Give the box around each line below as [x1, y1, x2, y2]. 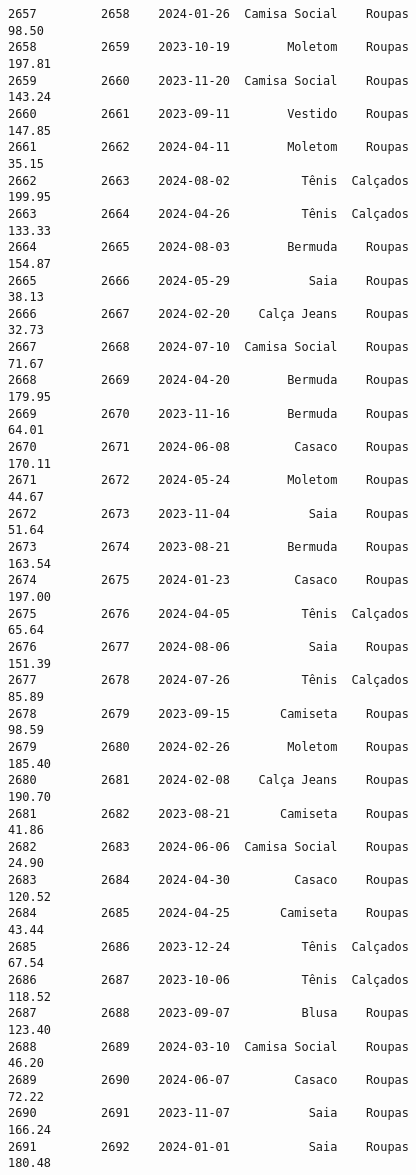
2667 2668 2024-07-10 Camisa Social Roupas [8, 340, 409, 355]
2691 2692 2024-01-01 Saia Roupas [8, 1139, 409, 1154]
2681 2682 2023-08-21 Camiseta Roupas [8, 806, 409, 821]
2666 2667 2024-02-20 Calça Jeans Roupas [8, 306, 409, 321]
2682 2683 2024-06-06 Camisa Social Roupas [8, 839, 409, 854]
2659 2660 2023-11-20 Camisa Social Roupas [8, 73, 409, 88]
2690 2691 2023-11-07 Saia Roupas [8, 1106, 409, 1121]
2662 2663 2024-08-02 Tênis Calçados [8, 173, 409, 188]
